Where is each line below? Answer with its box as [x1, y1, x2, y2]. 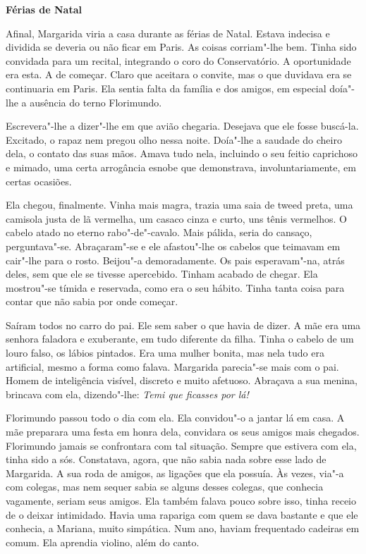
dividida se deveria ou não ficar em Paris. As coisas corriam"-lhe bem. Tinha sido [6, 39, 357, 54]
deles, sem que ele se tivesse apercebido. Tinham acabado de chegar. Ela [6, 266, 318, 281]
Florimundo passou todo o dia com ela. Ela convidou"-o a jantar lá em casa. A [6, 410, 345, 425]
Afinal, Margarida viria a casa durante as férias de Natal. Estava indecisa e [6, 25, 330, 40]
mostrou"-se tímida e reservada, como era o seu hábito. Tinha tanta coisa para [6, 280, 345, 295]
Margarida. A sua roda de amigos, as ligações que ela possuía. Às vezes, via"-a [6, 465, 344, 480]
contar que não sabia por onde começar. [6, 294, 178, 309]
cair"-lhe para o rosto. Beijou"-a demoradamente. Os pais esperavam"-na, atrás [6, 252, 345, 267]
